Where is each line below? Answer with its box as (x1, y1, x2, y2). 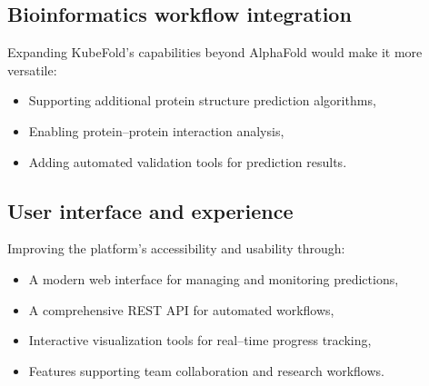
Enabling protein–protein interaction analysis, (28, 121, 284, 140)
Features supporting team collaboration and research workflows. (28, 361, 384, 380)
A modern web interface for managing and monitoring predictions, (28, 269, 399, 288)
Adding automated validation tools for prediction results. (28, 152, 347, 171)
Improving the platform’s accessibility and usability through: (7, 239, 345, 258)
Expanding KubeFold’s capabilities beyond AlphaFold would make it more (7, 43, 423, 62)
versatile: (7, 60, 57, 79)
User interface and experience (7, 196, 294, 224)
